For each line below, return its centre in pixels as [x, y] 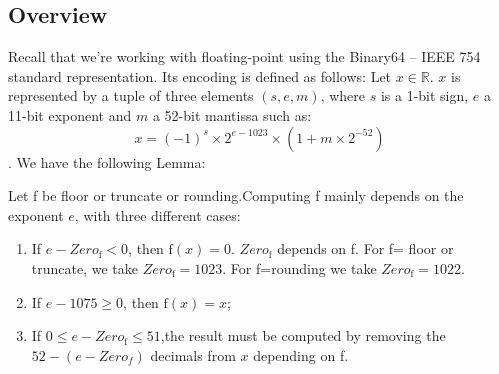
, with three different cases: [157, 214]
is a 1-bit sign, [424, 95]
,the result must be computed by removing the [303, 335]
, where [343, 95]
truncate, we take [84, 267]
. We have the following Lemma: [107, 161]
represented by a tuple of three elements [131, 95]
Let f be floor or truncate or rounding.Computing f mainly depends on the [236, 195]
